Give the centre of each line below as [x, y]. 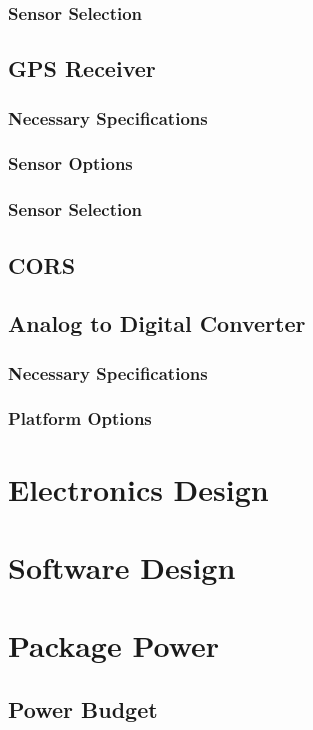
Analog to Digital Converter [157, 323]
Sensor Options [70, 163]
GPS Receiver [82, 68]
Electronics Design [138, 488]
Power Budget [83, 708]
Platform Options [80, 418]
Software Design [122, 566]
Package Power [114, 645]
